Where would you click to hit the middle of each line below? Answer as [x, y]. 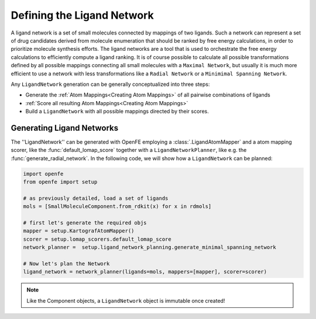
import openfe [43, 174]
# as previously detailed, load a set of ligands [96, 198]
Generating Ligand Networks [65, 128]
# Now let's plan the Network [66, 264]
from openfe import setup [60, 182]
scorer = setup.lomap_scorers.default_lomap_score [97, 239]
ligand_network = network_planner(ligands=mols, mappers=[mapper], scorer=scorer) [145, 272]
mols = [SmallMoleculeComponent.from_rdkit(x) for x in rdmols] [117, 207]
